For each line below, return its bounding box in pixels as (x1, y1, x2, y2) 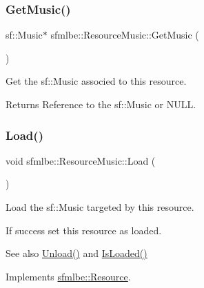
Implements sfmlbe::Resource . (6, 269, 131, 283)
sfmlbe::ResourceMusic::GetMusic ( (50, 28, 199, 42)
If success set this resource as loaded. (6, 223, 162, 237)
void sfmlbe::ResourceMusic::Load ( (6, 153, 156, 167)
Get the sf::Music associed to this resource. (6, 74, 187, 88)
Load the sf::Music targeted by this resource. (6, 200, 194, 214)
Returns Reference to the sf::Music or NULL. (6, 97, 196, 111)
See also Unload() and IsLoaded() (6, 246, 147, 260)
